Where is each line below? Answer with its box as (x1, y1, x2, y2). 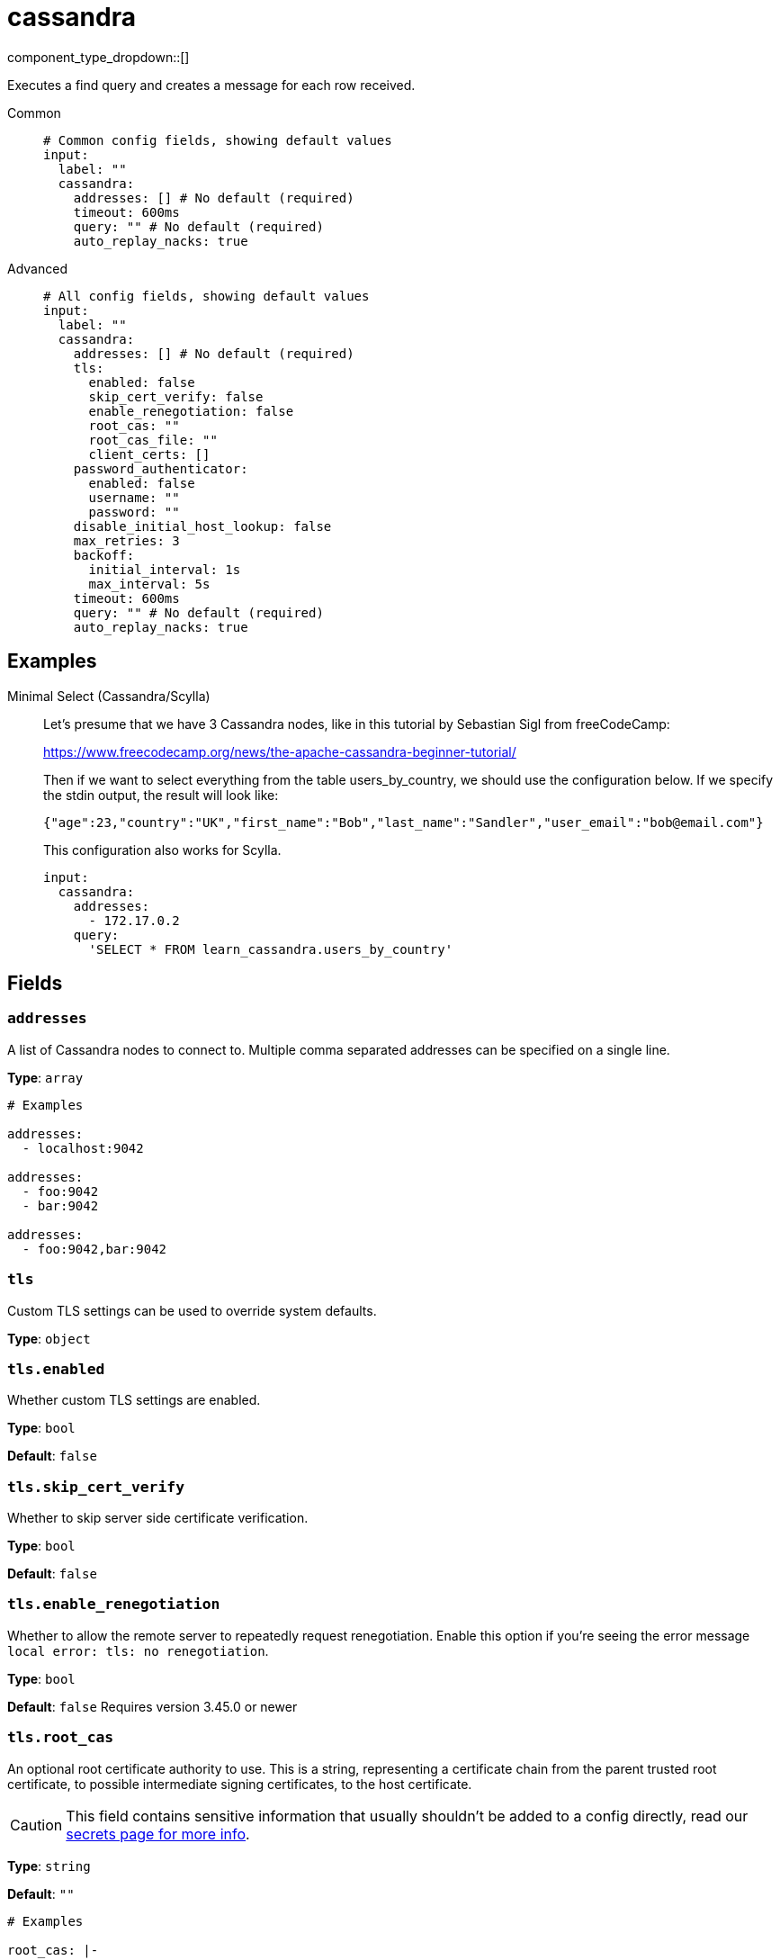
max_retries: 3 (73, 533, 180, 548)
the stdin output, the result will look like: (43, 787, 279, 803)
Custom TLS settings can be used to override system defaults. (7, 1302, 377, 1318)
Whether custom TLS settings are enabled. (7, 1392, 261, 1408)
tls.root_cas (7, 1729, 114, 1747)
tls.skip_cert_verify (7, 1478, 184, 1496)
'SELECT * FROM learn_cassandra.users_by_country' (88, 941, 453, 957)
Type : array (7, 1069, 84, 1085)
